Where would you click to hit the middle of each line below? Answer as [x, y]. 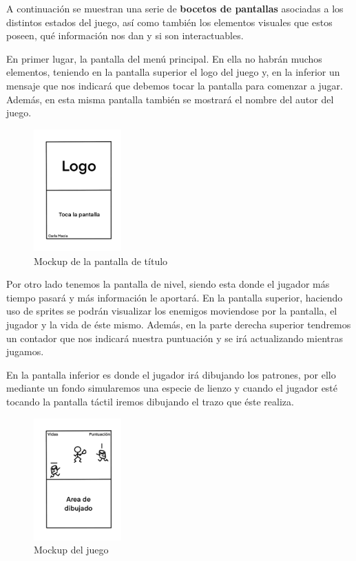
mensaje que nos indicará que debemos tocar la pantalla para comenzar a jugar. [175, 85]
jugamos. [25, 351]
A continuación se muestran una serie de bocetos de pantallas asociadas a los [175, 8]
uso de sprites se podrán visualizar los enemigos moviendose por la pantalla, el [172, 311]
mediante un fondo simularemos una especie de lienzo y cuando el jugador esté [172, 388]
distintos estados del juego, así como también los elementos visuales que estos [169, 22]
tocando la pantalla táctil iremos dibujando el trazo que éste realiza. [150, 401]
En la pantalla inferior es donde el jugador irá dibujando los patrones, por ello [171, 374]
